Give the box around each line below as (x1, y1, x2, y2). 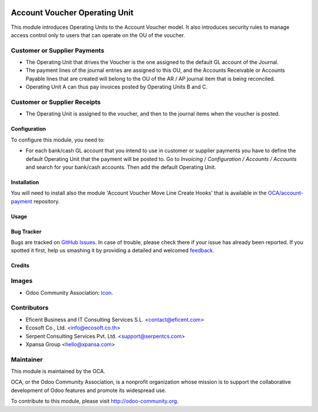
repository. (33, 197, 60, 205)
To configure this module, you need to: (11, 136, 105, 143)
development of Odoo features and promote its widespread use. (11, 387, 167, 394)
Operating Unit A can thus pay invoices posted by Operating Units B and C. (25, 83, 208, 91)
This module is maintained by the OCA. (11, 368, 105, 375)
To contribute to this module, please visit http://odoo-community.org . (11, 398, 179, 405)
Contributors (11, 304, 49, 312)
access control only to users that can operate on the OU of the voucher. (11, 31, 185, 38)
